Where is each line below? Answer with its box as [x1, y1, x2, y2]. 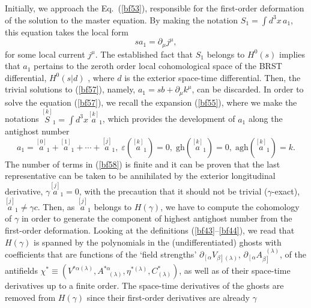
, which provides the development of [102, 112, 235, 125]
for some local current [5, 47, 85, 60]
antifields [5, 264, 38, 277]
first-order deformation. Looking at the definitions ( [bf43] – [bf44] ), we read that [5, 223, 295, 236]
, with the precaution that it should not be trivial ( [79, 184, 268, 197]
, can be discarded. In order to [192, 83, 304, 95]
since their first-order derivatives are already [86, 291, 250, 303]
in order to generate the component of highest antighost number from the [21, 212, 292, 225]
